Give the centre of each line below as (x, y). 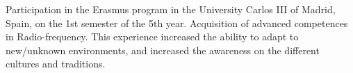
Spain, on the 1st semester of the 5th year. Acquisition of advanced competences (177, 23)
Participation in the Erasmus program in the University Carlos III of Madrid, (171, 9)
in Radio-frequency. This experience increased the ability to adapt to (152, 36)
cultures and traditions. (56, 64)
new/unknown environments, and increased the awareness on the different (163, 50)
